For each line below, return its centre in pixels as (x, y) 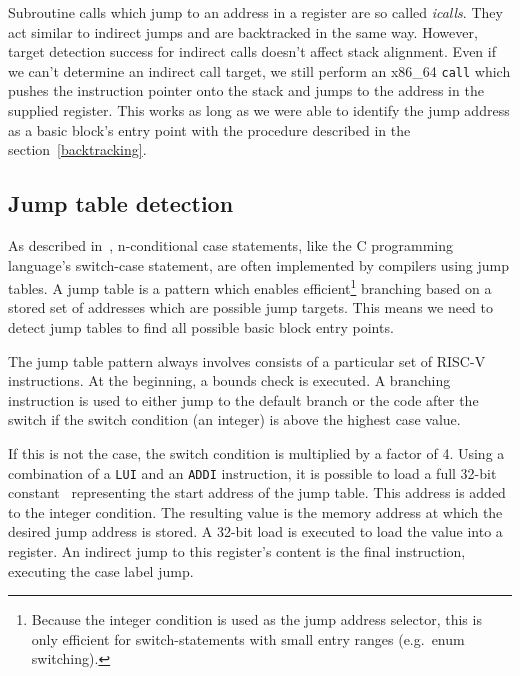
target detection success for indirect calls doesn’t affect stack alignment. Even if (252, 51)
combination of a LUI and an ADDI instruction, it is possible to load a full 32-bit (252, 472)
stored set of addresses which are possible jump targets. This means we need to (251, 307)
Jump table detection (121, 203)
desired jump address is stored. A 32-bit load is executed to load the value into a (255, 531)
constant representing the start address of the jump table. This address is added (257, 492)
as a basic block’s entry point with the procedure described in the (209, 129)
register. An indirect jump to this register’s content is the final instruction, (237, 551)
